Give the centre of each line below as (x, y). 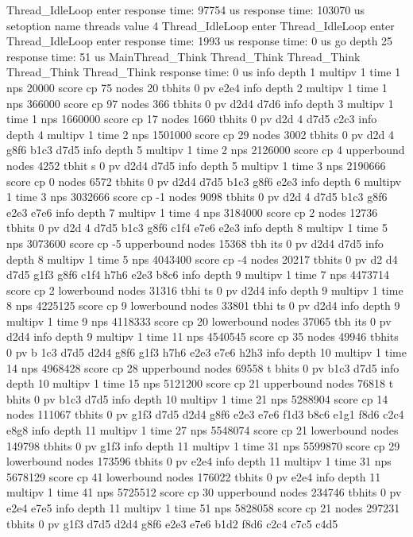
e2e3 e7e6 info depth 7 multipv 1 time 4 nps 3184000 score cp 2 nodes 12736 (192, 212)
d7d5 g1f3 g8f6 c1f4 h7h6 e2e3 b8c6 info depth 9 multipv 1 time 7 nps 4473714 (198, 274)
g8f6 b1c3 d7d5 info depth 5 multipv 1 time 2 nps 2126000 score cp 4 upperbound (206, 150)
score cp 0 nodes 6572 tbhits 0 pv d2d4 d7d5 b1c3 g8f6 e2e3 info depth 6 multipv (204, 181)
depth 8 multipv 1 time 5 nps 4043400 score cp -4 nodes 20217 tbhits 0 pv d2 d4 (202, 259)
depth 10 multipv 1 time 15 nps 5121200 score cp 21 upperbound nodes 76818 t (200, 383)
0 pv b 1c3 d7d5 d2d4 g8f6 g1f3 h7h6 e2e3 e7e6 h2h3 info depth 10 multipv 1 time (206, 352)
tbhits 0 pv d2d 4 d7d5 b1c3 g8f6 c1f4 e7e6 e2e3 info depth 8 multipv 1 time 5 (197, 228)
